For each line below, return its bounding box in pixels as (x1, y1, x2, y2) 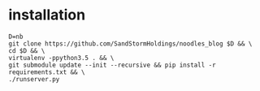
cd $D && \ (8, 46, 45, 54)
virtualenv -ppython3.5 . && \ (8, 54, 115, 62)
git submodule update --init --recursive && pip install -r (8, 61, 217, 69)
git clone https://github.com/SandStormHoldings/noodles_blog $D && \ (8, 39, 253, 48)
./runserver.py (8, 75, 60, 83)
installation (8, 6, 86, 24)
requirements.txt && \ (8, 67, 85, 76)
